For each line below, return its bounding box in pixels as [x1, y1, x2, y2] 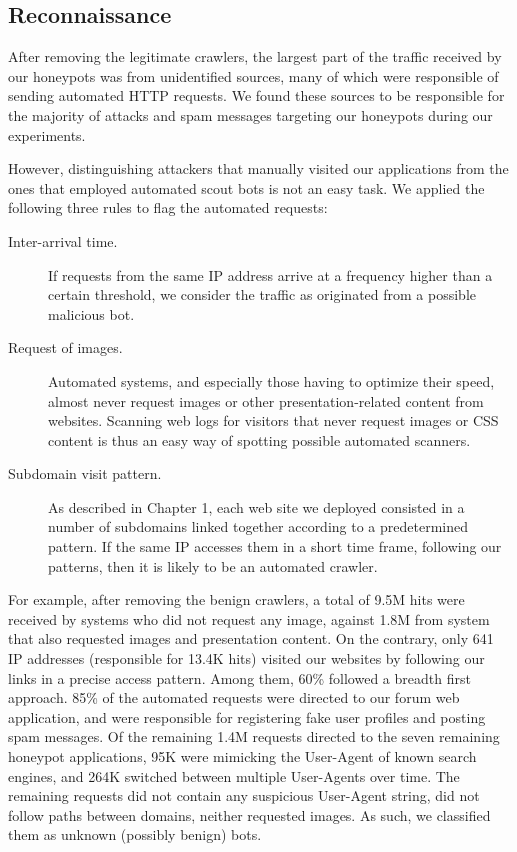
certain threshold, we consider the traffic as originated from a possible [48, 284, 476, 305]
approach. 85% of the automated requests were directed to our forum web [8, 687, 460, 708]
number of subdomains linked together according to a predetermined [48, 516, 468, 537]
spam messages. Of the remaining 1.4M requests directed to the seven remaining [8, 726, 500, 747]
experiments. [8, 124, 86, 145]
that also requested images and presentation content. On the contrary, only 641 [8, 628, 494, 649]
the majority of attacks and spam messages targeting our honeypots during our [8, 104, 493, 125]
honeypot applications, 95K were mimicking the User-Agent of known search [8, 746, 477, 767]
